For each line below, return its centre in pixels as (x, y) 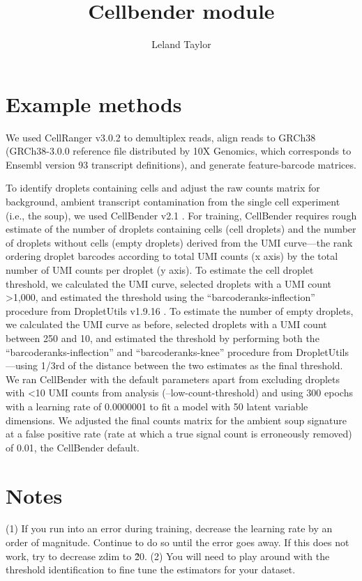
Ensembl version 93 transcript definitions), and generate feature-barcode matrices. (181, 164)
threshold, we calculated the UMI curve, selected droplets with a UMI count (168, 283)
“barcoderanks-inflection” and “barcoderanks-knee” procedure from (149, 351)
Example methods (94, 103)
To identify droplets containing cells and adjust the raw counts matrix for (163, 188)
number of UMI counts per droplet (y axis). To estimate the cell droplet (160, 270)
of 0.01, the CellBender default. (73, 447)
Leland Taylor (181, 44)
